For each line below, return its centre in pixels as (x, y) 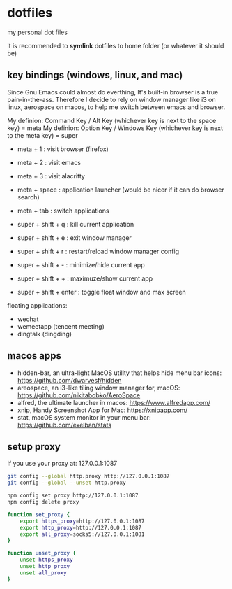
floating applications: (37, 305)
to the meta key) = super (42, 135)
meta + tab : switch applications (63, 211)
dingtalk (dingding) (44, 334)
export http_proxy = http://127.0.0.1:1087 (80, 527)
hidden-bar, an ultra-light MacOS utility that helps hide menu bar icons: (119, 373)
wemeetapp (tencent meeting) (61, 326)
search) (28, 197)
